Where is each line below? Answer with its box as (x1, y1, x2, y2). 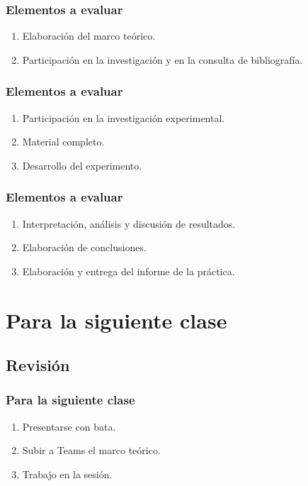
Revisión (6, 354, 70, 376)
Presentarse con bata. (22, 419, 116, 433)
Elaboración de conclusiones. (22, 240, 147, 255)
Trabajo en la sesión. (22, 466, 113, 481)
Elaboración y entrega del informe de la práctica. (22, 263, 235, 278)
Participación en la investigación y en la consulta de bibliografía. (22, 52, 303, 67)
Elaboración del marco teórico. (22, 28, 156, 43)
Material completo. (22, 134, 105, 149)
